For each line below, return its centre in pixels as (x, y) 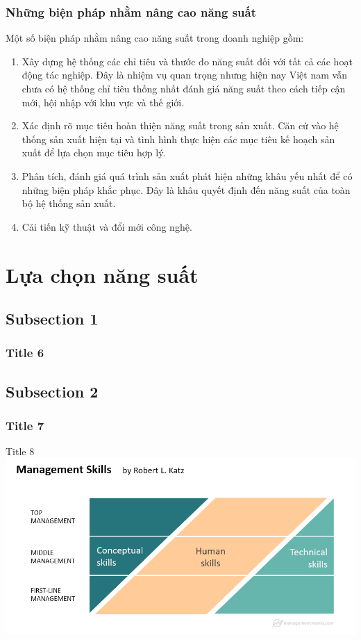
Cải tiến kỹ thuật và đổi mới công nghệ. (107, 226)
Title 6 (25, 353)
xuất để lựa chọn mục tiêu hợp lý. (94, 153)
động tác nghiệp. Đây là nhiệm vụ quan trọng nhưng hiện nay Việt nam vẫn (184, 75)
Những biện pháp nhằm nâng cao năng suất (131, 11)
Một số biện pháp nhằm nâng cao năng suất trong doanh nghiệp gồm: (155, 38)
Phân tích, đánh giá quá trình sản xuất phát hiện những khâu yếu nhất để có (187, 175)
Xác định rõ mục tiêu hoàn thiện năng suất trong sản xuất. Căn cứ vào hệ (180, 125)
